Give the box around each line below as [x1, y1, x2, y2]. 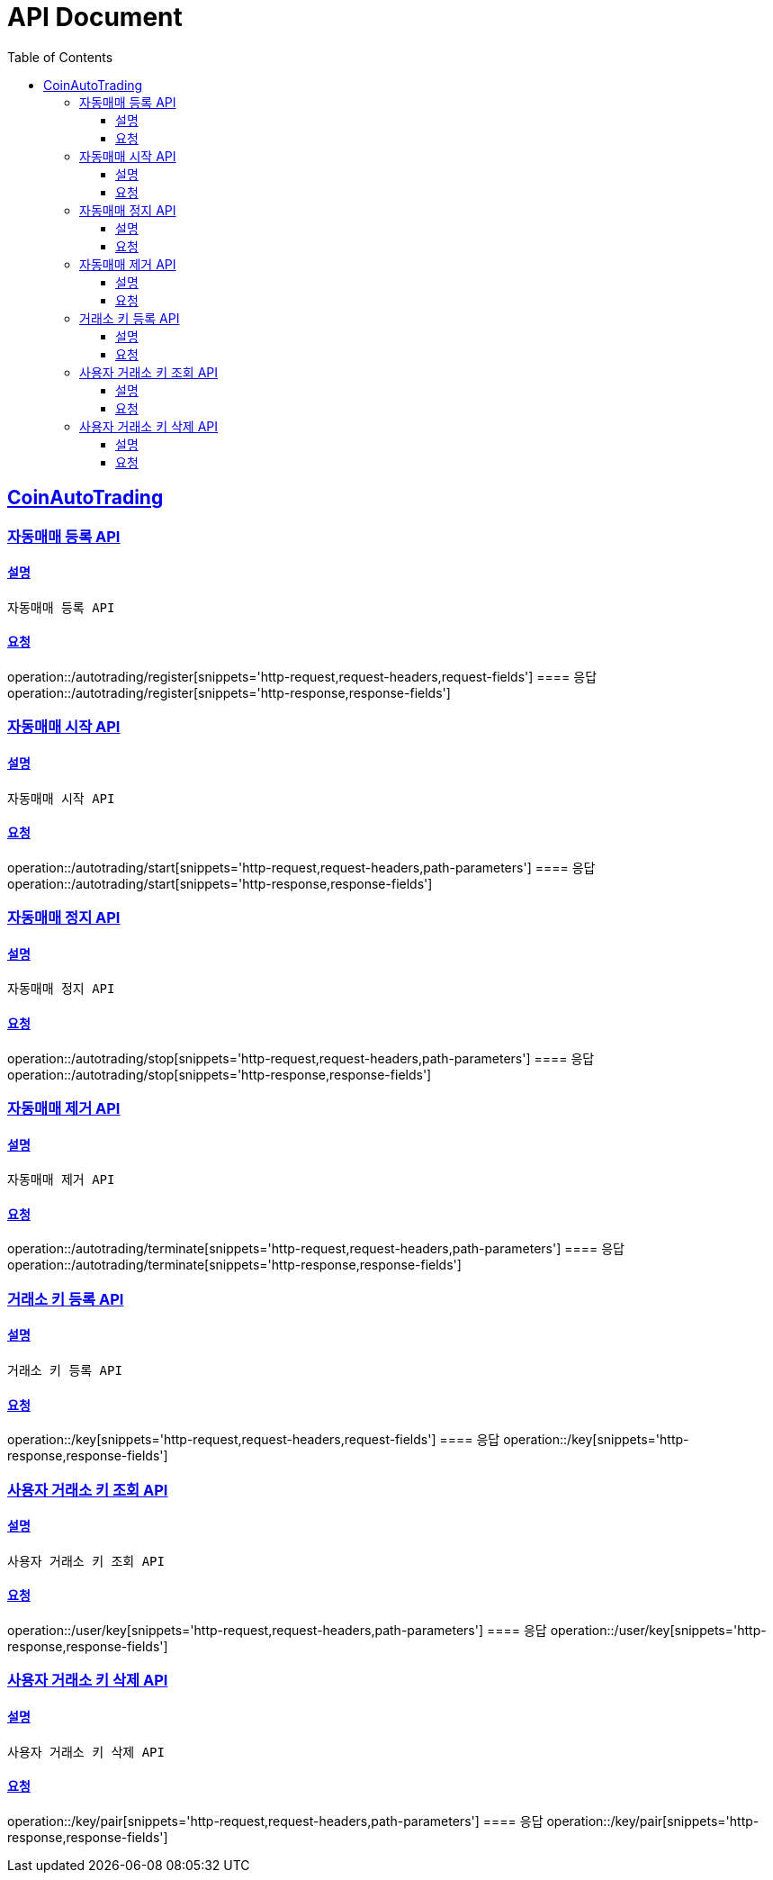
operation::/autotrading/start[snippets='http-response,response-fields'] [7, 875, 433, 891]
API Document [7, 2, 183, 32]
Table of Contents [7, 49, 113, 65]
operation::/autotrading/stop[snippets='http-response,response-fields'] [7, 1066, 432, 1082]
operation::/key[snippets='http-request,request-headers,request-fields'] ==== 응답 [7, 1432, 500, 1448]
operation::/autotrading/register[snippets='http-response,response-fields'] [7, 685, 451, 701]
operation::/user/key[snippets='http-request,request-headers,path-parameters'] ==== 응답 [7, 1622, 547, 1639]
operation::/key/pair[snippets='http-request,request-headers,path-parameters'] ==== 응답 [7, 1812, 544, 1829]
